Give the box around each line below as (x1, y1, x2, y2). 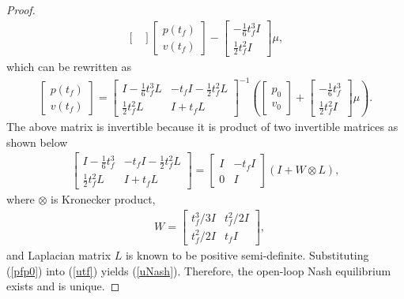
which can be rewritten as (6, 58, 132, 75)
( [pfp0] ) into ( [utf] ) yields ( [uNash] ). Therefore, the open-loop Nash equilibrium (6, 262, 391, 278)
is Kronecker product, (51, 191, 156, 207)
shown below (6, 133, 68, 150)
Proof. (6, 2, 36, 17)
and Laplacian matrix (6, 246, 111, 263)
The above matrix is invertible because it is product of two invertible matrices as (6, 118, 398, 135)
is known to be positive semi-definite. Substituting (125, 246, 369, 263)
